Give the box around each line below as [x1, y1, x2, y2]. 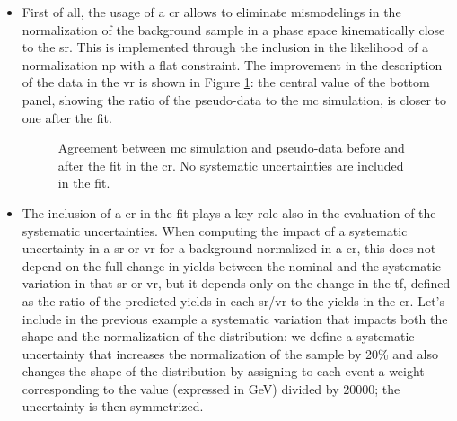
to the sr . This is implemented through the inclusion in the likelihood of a [22, 38, 429, 57]
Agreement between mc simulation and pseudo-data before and [57, 138, 405, 157]
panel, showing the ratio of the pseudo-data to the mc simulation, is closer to [22, 90, 446, 109]
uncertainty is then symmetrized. [22, 397, 204, 416]
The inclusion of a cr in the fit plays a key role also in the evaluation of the [22, 203, 436, 222]
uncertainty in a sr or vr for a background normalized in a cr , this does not [22, 239, 436, 258]
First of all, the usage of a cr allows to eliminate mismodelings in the [22, 3, 401, 21]
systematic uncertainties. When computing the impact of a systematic [22, 221, 408, 240]
